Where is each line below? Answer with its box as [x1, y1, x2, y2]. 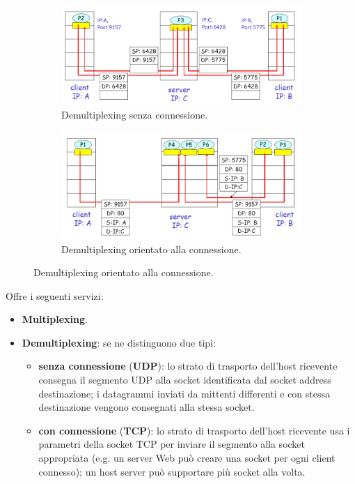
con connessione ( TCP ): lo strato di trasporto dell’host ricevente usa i [38, 423, 350, 437]
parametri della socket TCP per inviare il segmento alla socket [38, 437, 306, 451]
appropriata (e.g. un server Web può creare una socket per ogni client [38, 451, 336, 465]
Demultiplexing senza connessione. [61, 107, 208, 121]
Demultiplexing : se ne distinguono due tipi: [22, 335, 216, 349]
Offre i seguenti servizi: [6, 288, 104, 303]
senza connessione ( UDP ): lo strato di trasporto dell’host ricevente [38, 358, 338, 373]
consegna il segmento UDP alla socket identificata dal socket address [38, 372, 331, 387]
